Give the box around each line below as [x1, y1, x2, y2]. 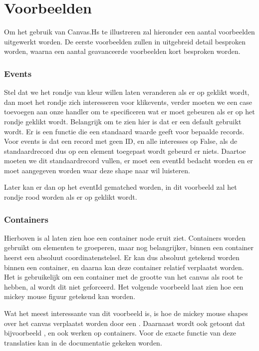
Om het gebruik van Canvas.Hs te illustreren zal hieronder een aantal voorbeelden [4, 26, 255, 37]
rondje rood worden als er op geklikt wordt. [4, 192, 137, 202]
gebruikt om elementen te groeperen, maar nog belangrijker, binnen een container [4, 242, 254, 253]
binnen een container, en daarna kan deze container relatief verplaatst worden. [4, 262, 244, 272]
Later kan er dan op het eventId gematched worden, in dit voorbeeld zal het [4, 182, 237, 192]
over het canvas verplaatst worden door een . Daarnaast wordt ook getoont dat [4, 318, 246, 328]
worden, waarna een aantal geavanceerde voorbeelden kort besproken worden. [4, 46, 241, 56]
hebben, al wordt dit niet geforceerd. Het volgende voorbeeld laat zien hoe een [4, 281, 244, 292]
